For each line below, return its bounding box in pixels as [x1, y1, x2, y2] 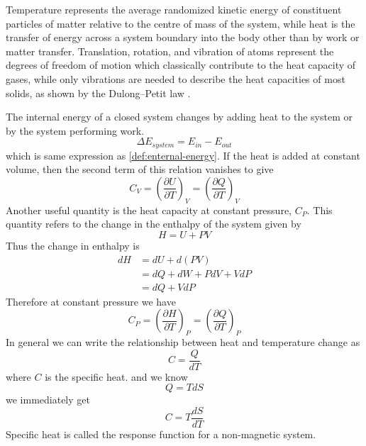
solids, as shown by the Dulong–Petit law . [6, 85, 191, 100]
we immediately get [6, 392, 90, 407]
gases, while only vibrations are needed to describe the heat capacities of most [6, 71, 345, 86]
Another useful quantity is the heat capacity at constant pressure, [6, 202, 292, 217]
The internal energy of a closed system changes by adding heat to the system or [6, 109, 353, 124]
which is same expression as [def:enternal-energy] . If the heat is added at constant [6, 147, 360, 162]
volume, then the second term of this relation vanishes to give [6, 162, 274, 177]
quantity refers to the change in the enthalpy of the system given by [6, 216, 301, 231]
